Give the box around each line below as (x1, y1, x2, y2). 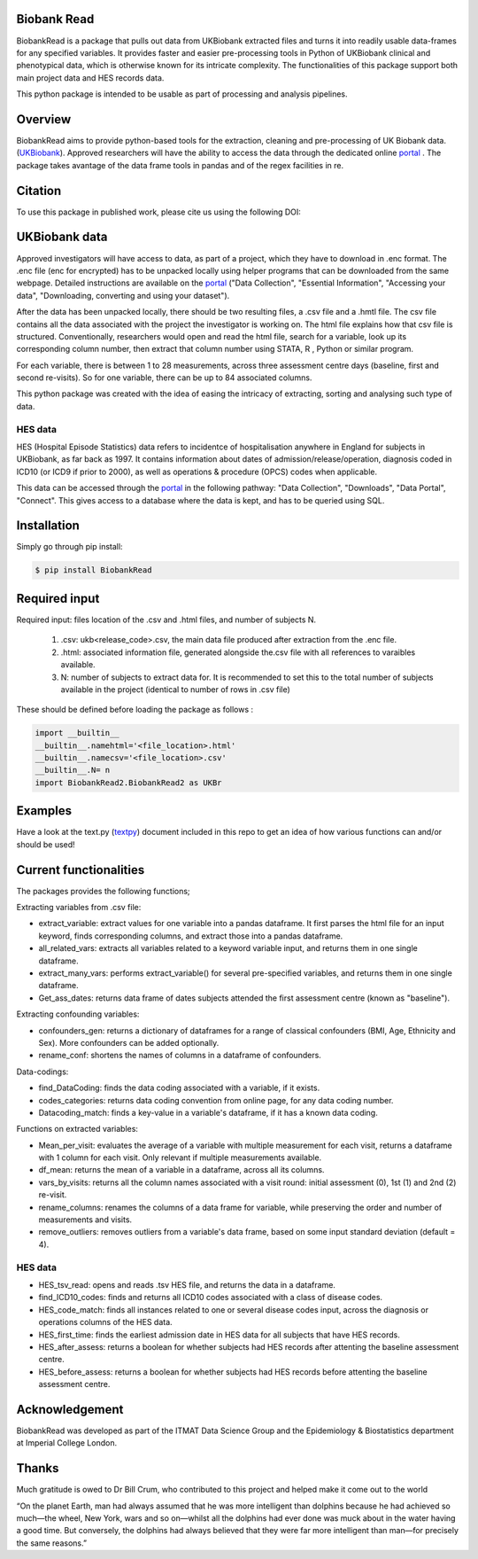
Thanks (16, 1461, 59, 1476)
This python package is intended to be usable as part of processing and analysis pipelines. (16, 89, 349, 99)
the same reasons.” (16, 1538, 88, 1548)
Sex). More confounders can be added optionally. (38, 1037, 220, 1048)
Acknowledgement (16, 1401, 124, 1417)
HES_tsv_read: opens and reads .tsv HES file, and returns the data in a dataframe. (38, 1279, 336, 1290)
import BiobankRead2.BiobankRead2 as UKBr (35, 777, 222, 788)
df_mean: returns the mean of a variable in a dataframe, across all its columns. (38, 1165, 325, 1175)
